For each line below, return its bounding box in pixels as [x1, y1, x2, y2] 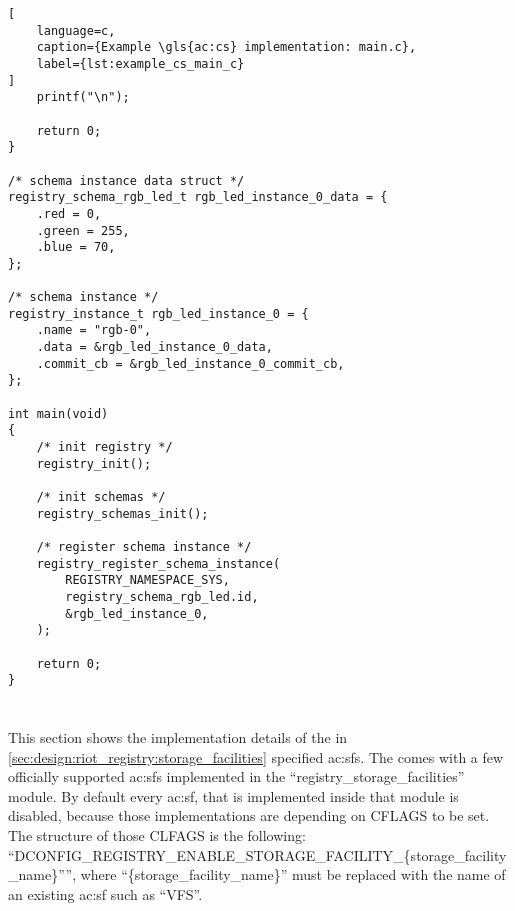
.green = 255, [36, 223, 130, 238]
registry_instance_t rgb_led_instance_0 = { [8, 306, 309, 321]
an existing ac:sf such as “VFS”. [8, 883, 203, 904]
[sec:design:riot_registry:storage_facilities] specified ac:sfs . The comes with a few [8, 746, 504, 767]
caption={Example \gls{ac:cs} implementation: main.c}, [36, 40, 417, 55]
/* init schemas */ [36, 490, 166, 505]
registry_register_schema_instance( [36, 556, 281, 571]
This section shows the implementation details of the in [8, 727, 348, 748]
